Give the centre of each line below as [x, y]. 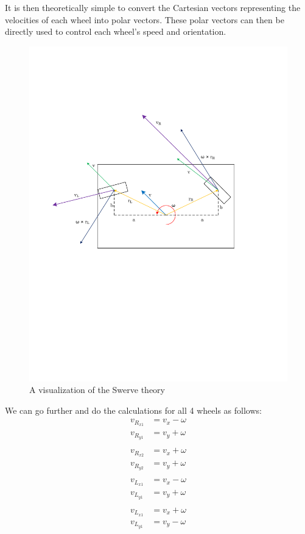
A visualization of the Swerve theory [97, 390]
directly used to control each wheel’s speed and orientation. [116, 31]
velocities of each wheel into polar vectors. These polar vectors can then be [145, 19]
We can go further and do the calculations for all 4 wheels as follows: [133, 410]
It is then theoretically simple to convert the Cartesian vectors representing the [153, 7]
